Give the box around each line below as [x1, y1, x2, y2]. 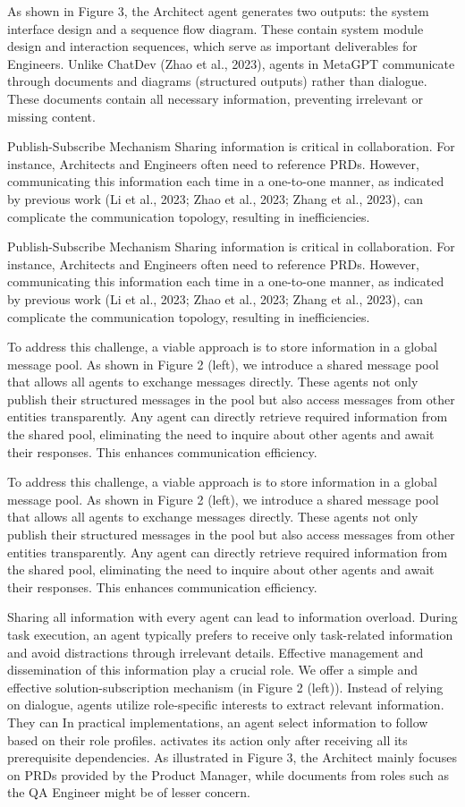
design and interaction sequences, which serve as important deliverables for [7, 37, 418, 55]
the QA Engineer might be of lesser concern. [7, 783, 250, 802]
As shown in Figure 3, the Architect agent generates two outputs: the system [7, 2, 429, 20]
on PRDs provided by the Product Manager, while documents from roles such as [7, 765, 450, 784]
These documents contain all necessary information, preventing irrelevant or [7, 89, 423, 107]
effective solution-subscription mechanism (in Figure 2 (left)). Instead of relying [7, 677, 444, 696]
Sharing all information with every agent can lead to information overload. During [7, 607, 458, 626]
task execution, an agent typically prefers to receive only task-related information [7, 625, 453, 643]
